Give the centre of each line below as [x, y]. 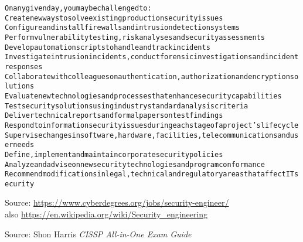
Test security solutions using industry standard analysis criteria [127, 106]
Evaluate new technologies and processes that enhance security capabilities [143, 96]
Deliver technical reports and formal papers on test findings [114, 116]
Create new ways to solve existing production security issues [114, 18]
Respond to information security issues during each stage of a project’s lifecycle [152, 125]
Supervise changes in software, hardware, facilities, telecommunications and [147, 135]
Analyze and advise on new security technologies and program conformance [135, 164]
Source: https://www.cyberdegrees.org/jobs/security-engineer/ [117, 202]
